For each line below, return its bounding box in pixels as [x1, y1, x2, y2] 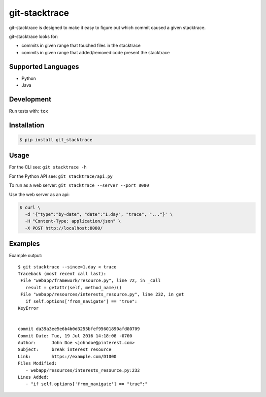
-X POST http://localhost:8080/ [25, 225, 103, 231]
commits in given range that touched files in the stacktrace [21, 42, 141, 49]
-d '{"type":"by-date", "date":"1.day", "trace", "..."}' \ [25, 211, 173, 217]
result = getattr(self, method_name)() [25, 285, 122, 290]
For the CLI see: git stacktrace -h [9, 164, 87, 170]
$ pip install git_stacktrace [19, 137, 93, 142]
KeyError [18, 305, 39, 311]
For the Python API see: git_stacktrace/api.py [9, 173, 113, 179]
